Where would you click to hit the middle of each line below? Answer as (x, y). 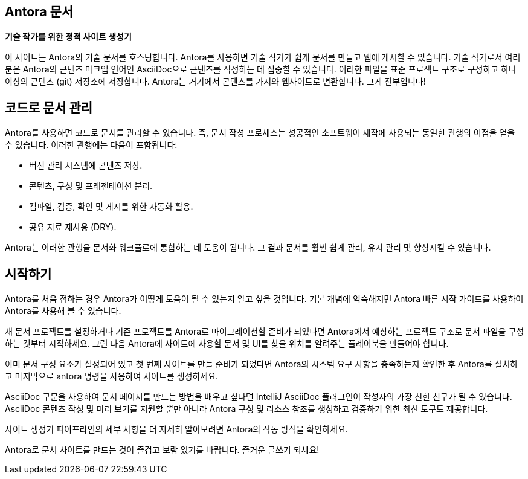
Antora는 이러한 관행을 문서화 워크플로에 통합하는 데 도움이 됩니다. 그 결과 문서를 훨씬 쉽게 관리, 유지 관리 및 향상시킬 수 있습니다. (248, 248)
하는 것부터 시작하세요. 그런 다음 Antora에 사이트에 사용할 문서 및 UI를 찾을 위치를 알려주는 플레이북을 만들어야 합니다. (227, 344)
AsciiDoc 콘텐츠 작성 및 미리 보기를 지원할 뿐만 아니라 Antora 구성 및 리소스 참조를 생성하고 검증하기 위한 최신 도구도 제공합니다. (246, 409)
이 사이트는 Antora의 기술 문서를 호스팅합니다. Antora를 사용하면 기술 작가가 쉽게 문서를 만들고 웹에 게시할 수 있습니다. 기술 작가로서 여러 (263, 57)
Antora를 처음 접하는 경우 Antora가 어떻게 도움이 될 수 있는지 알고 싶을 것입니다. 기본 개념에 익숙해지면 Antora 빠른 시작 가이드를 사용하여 (264, 299)
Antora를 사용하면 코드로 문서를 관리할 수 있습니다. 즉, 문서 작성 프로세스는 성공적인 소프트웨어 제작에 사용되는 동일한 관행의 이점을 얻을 (260, 133)
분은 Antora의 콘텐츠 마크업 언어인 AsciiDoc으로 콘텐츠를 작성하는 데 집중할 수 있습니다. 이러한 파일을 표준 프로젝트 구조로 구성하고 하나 (261, 69)
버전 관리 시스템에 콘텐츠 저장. (86, 166)
